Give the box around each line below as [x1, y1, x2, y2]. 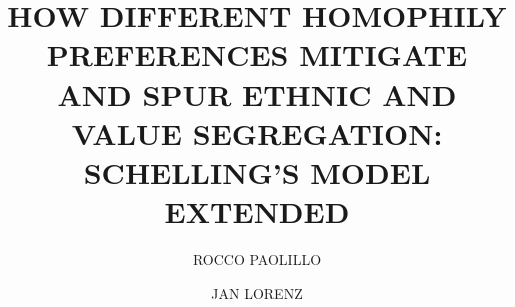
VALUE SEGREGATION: [71, 112, 443, 153]
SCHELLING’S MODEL [83, 151, 431, 192]
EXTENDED [164, 191, 350, 232]
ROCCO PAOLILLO [192, 249, 322, 270]
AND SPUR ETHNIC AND [57, 73, 457, 114]
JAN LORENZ [211, 282, 303, 303]
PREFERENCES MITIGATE [46, 34, 468, 75]
